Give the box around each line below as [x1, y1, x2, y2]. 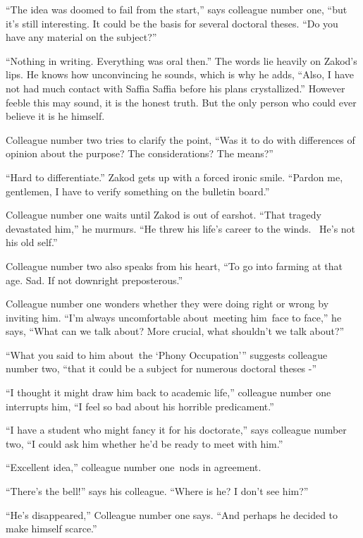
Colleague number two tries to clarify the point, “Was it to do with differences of [6, 132, 355, 147]
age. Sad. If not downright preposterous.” [6, 272, 183, 287]
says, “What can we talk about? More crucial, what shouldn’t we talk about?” [6, 324, 345, 338]
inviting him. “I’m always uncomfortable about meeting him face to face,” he [6, 310, 342, 324]
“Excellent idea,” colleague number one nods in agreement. [6, 460, 262, 475]
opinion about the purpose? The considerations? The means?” [6, 146, 273, 161]
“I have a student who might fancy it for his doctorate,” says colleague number [6, 422, 347, 437]
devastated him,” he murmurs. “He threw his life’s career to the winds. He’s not [6, 221, 356, 236]
